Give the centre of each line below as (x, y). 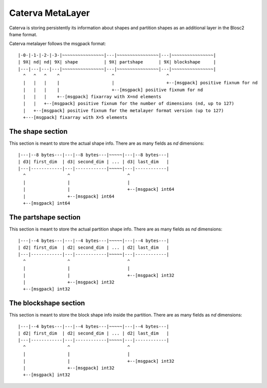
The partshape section (45, 217)
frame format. (23, 34)
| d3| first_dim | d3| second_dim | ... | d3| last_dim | (93, 162)
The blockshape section (47, 303)
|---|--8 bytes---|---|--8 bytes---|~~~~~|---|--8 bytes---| (93, 155)
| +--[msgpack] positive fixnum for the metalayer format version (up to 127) (123, 111)
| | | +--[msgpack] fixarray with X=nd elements (92, 97)
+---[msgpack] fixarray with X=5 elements (75, 117)
